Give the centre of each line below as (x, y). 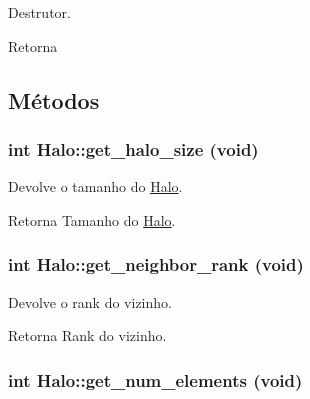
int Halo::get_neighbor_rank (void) (156, 264)
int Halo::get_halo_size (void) (133, 148)
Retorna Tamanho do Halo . (92, 219)
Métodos (54, 99)
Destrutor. (39, 12)
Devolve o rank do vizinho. (90, 301)
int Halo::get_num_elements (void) (155, 379)
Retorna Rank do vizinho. (87, 335)
